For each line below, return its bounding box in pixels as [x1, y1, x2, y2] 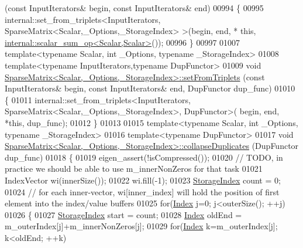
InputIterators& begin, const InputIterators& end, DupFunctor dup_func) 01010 [5, 82, 295, 94]
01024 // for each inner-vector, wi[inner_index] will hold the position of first [5, 185, 280, 198]
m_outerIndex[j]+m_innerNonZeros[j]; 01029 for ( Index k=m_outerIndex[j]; [5, 220, 278, 232]
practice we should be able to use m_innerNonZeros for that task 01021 [5, 162, 263, 175]
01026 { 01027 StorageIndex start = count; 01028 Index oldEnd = [5, 208, 242, 220]
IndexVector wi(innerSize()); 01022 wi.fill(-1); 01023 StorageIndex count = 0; [5, 174, 281, 186]
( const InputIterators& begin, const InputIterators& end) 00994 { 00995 [5, 2, 264, 13]
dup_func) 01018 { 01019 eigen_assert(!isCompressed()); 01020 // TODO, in [5, 151, 283, 163]
